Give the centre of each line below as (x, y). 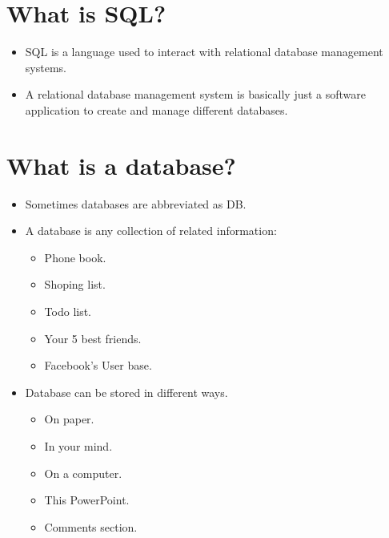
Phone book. (75, 257)
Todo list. (68, 311)
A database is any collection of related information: (151, 231)
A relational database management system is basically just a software (196, 94)
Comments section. (91, 526)
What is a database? (121, 165)
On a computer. (83, 473)
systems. (46, 67)
